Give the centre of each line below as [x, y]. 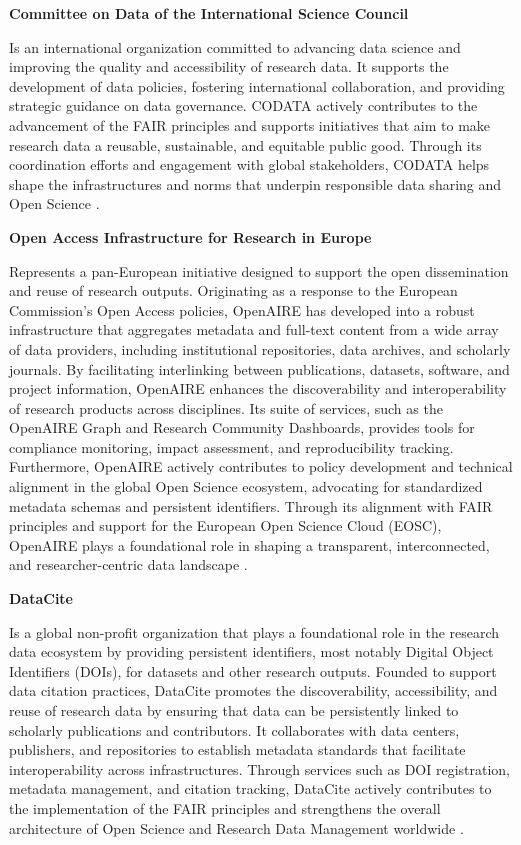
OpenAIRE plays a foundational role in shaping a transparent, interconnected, [249, 544]
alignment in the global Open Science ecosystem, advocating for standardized [246, 486]
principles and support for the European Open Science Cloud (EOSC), [225, 525]
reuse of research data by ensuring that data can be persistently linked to [234, 710]
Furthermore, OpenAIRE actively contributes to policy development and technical [261, 466]
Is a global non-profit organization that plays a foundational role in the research [254, 631]
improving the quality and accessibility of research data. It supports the [229, 66]
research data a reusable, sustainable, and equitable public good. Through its [245, 144]
